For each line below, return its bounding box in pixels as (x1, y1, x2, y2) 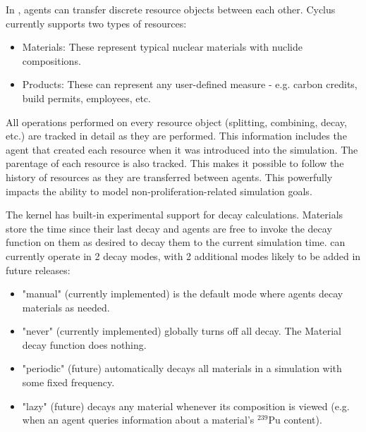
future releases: (6, 262, 71, 277)
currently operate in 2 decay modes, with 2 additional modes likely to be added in (6, 248, 361, 263)
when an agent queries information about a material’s (22, 412, 255, 427)
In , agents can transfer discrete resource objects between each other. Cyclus (6, 2, 336, 16)
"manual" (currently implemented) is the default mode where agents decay (22, 286, 343, 301)
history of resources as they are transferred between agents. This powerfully (6, 169, 333, 184)
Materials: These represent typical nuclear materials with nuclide (22, 39, 303, 54)
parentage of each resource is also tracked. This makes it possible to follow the (6, 156, 344, 171)
